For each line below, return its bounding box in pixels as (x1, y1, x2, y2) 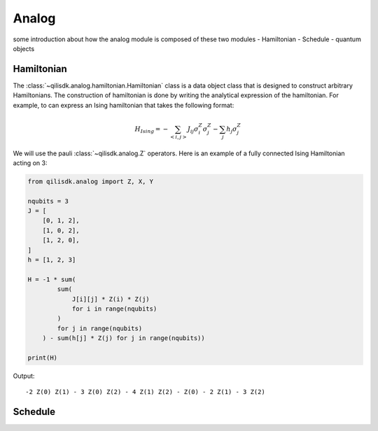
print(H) (27, 353, 58, 362)
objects (13, 44, 35, 52)
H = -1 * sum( (27, 275, 76, 283)
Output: (13, 372, 35, 380)
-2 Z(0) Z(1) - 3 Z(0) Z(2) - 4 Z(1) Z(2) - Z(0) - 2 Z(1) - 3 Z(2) (25, 388, 265, 396)
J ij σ (187, 125, 199, 134)
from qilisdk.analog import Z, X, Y (27, 177, 154, 185)
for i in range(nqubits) (71, 304, 157, 313)
